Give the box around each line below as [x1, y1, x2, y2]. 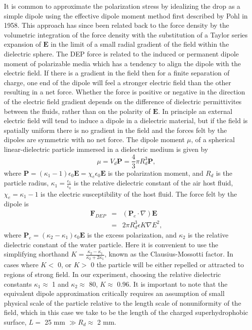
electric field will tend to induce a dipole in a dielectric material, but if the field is [4, 115, 248, 126]
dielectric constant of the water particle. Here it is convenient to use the [4, 239, 218, 249]
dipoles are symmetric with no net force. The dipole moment [4, 134, 185, 145]
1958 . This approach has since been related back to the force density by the [4, 20, 229, 30]
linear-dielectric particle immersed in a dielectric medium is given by [4, 144, 208, 154]
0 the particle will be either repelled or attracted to [90, 259, 244, 270]
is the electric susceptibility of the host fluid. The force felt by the [40, 188, 237, 199]
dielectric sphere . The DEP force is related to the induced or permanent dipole [4, 48, 239, 58]
